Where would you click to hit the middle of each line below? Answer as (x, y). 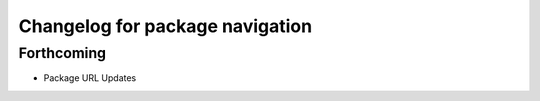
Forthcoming (62, 53)
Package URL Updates (90, 78)
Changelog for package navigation (165, 26)
